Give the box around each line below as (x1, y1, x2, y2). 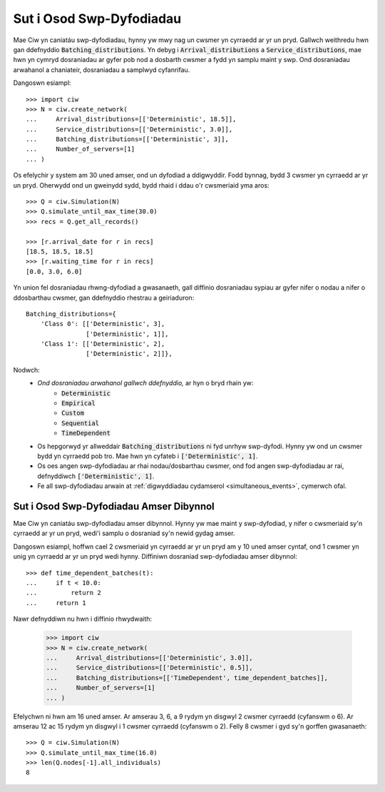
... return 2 (26, 589, 101, 597)
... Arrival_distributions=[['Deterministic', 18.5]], (26, 115, 237, 123)
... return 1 (26, 599, 86, 606)
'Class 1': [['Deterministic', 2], (40, 340, 165, 348)
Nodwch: (13, 365, 41, 374)
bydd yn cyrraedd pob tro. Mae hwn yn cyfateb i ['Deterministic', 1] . (37, 452, 258, 460)
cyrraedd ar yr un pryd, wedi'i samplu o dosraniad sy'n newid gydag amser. (13, 529, 235, 538)
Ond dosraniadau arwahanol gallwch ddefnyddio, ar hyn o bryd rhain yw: (37, 379, 254, 387)
